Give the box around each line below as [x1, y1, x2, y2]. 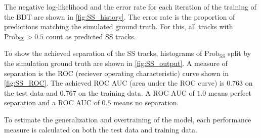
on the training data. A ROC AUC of [78, 87, 195, 98]
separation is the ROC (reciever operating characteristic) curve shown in [4, 67, 229, 78]
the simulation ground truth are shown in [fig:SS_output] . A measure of [4, 57, 228, 68]
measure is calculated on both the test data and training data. [4, 124, 197, 134]
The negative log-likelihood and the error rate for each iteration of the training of [4, 2, 256, 12]
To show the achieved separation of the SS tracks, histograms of [4, 48, 202, 58]
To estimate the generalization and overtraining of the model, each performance [4, 114, 251, 124]
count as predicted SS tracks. [46, 31, 136, 41]
